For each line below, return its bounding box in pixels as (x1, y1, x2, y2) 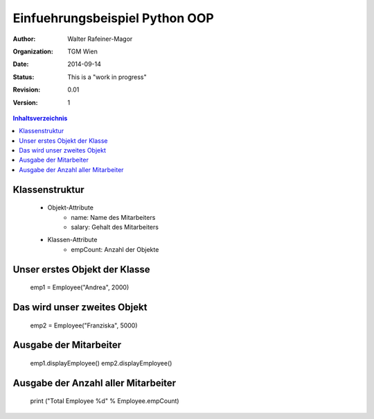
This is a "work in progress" (67, 73, 147, 81)
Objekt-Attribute (47, 203, 93, 212)
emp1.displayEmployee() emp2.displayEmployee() (30, 359, 172, 368)
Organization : (12, 47, 53, 55)
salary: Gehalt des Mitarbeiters (71, 223, 159, 232)
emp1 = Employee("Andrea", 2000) (30, 283, 130, 291)
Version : (12, 98, 38, 107)
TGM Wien (67, 47, 98, 55)
